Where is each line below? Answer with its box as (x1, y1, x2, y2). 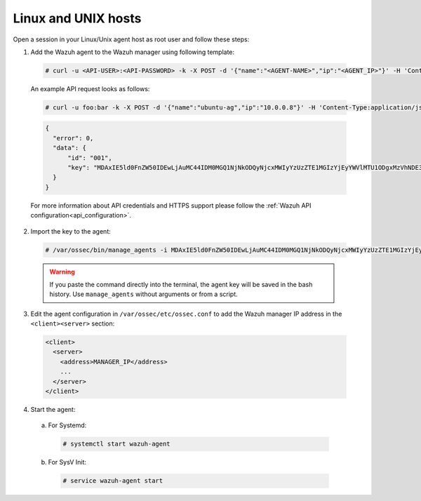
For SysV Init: (48, 458, 87, 467)
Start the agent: (30, 406, 76, 414)
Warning (49, 267, 75, 276)
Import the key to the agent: (30, 227, 112, 235)
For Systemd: (48, 421, 87, 429)
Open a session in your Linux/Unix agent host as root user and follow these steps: (13, 35, 250, 44)
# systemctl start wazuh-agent (62, 440, 171, 448)
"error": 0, (53, 134, 94, 142)
